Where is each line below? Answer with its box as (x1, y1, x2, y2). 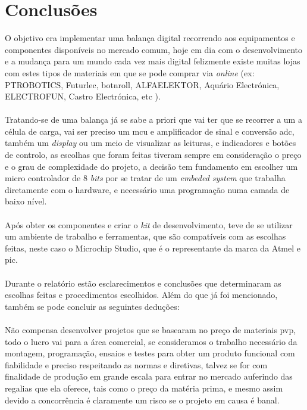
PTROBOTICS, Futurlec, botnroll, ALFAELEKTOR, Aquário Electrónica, (5, 78, 280, 91)
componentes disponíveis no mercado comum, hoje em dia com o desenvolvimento (5, 43, 303, 55)
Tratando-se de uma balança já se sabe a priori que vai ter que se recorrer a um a (5, 113, 302, 126)
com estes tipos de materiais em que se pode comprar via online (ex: (5, 66, 255, 79)
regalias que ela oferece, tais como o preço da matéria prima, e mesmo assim (5, 381, 283, 394)
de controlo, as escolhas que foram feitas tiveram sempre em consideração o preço (5, 148, 302, 161)
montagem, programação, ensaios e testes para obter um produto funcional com (5, 347, 295, 359)
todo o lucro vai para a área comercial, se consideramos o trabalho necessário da (5, 335, 297, 347)
